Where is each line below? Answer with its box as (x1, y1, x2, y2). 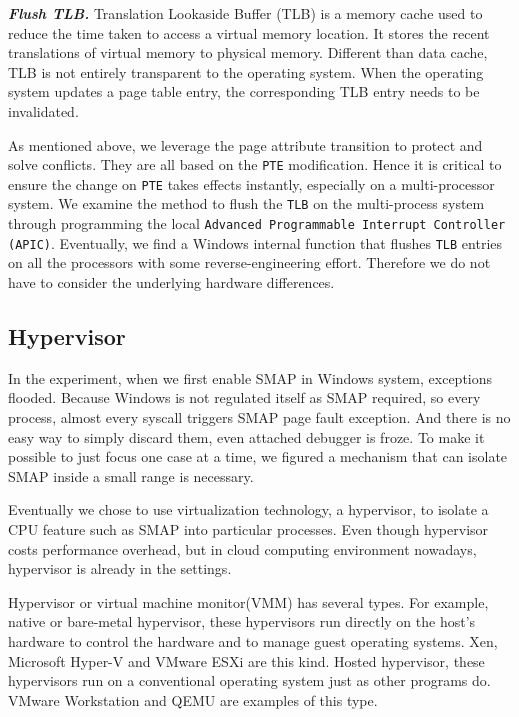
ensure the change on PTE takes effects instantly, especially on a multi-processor (8, 173, 495, 194)
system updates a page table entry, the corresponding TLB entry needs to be (8, 81, 480, 102)
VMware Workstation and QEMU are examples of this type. (8, 689, 378, 710)
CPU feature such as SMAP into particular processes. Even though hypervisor (8, 518, 489, 539)
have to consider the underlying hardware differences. (8, 272, 335, 293)
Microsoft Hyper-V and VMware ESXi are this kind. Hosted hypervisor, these (8, 650, 485, 671)
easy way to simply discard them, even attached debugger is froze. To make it (8, 426, 485, 447)
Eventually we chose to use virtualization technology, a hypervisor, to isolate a (8, 499, 489, 520)
